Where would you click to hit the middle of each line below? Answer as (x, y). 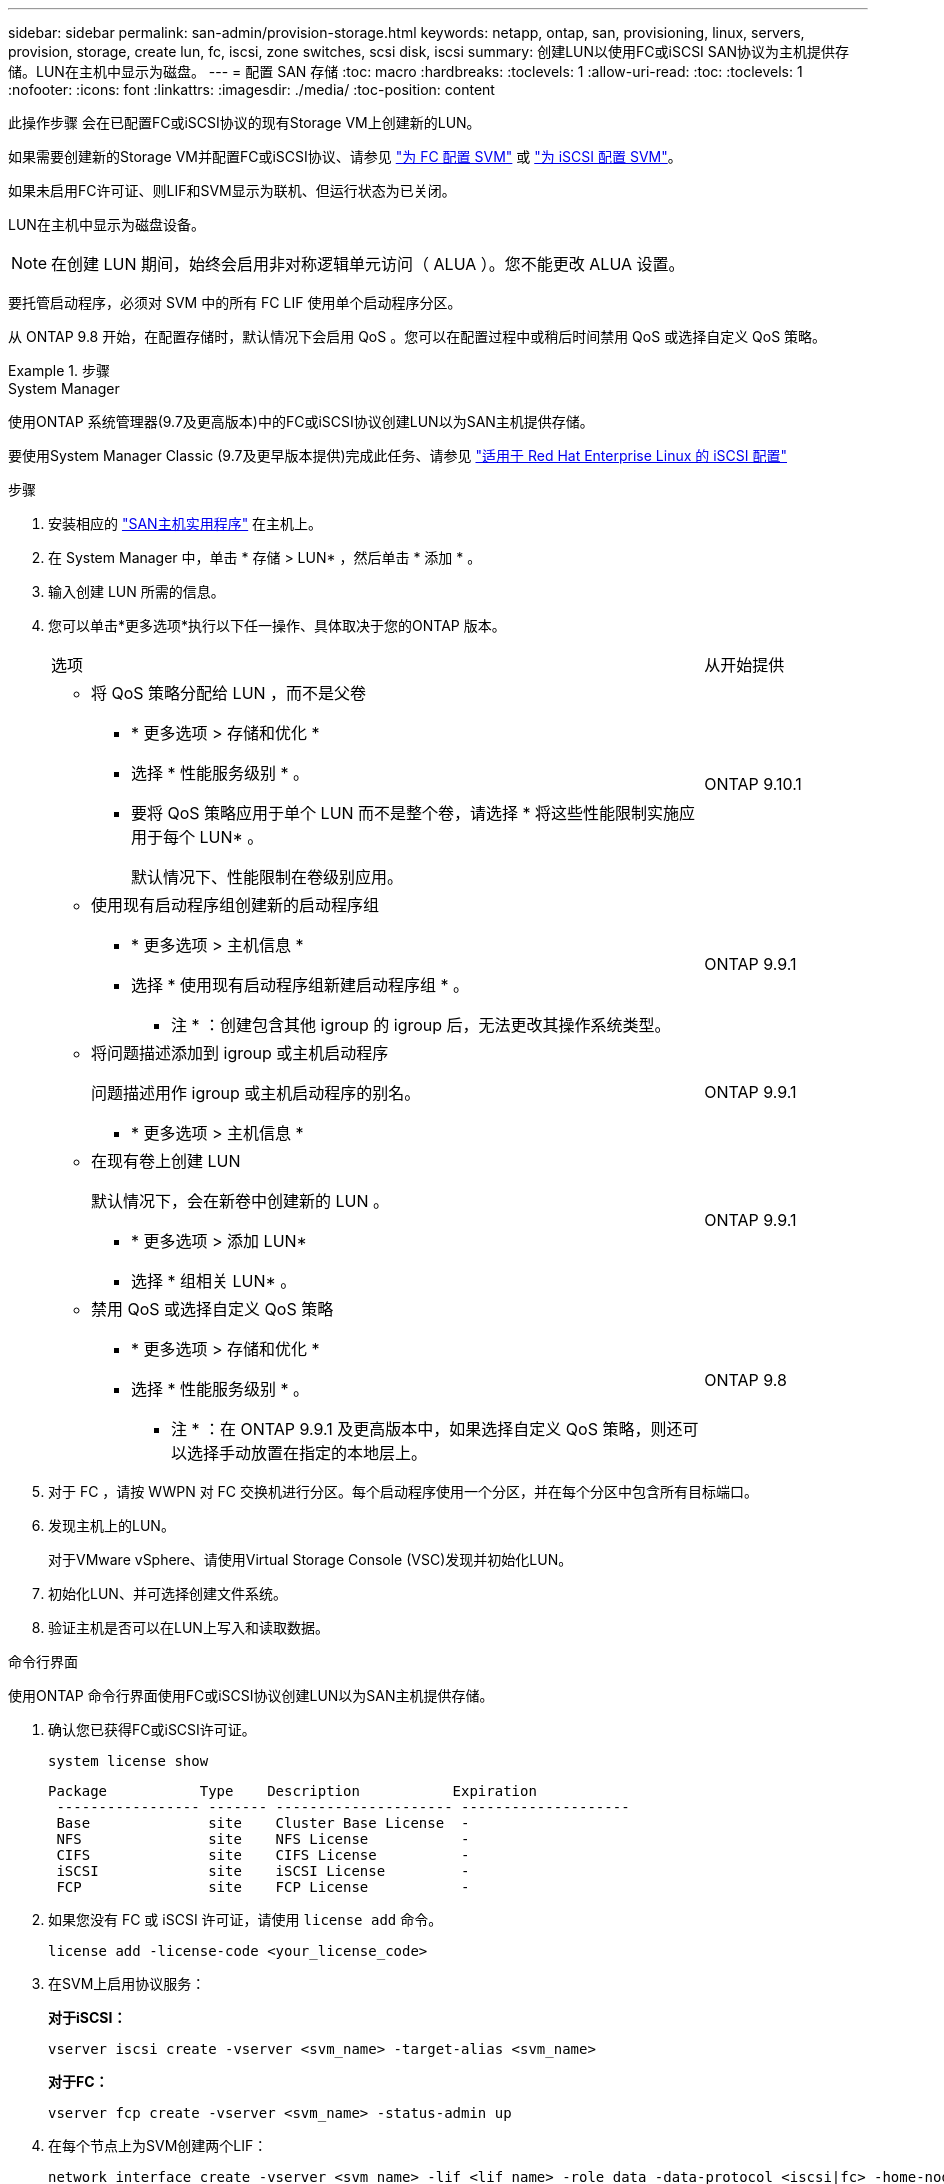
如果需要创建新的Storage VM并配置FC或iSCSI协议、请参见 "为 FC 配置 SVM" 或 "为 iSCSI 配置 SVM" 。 (345, 156)
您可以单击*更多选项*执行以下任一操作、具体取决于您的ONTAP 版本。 (277, 625)
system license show (128, 1761)
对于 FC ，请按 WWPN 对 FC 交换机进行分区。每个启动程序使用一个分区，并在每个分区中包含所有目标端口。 (403, 1491)
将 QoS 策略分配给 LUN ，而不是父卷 (229, 693)
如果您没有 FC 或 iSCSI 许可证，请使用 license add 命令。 (245, 1919)
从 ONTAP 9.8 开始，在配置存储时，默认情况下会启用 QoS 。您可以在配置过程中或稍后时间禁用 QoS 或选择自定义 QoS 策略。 (417, 336)
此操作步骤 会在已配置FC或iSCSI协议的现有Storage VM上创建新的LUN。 (244, 122)
